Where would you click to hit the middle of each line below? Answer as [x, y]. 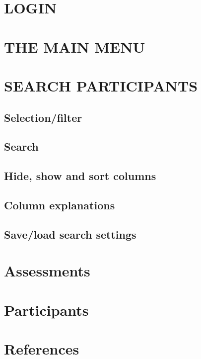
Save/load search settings [70, 234]
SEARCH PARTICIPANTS [101, 85]
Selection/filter [43, 117]
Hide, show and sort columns [80, 176]
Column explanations [60, 205]
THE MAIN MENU [75, 46]
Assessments [47, 271]
